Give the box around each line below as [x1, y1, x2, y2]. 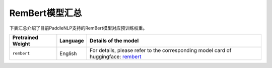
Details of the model [90, 37, 139, 44]
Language [59, 37, 84, 44]
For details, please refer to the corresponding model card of [90, 46, 232, 53]
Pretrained [12, 34, 39, 41]
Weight [12, 40, 30, 47]
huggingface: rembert [90, 53, 142, 60]
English [59, 50, 77, 57]
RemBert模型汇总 [9, 7, 82, 18]
